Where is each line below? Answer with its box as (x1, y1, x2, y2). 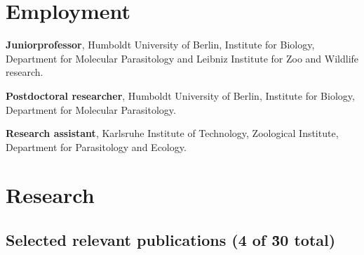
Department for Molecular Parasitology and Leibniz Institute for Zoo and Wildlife (6, 51, 359, 65)
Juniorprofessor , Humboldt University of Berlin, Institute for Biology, (6, 37, 315, 52)
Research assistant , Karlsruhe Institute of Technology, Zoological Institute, (6, 126, 339, 140)
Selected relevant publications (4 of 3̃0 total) (6, 229, 336, 251)
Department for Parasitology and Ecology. (6, 139, 187, 154)
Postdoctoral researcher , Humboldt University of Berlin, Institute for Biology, (6, 88, 355, 103)
